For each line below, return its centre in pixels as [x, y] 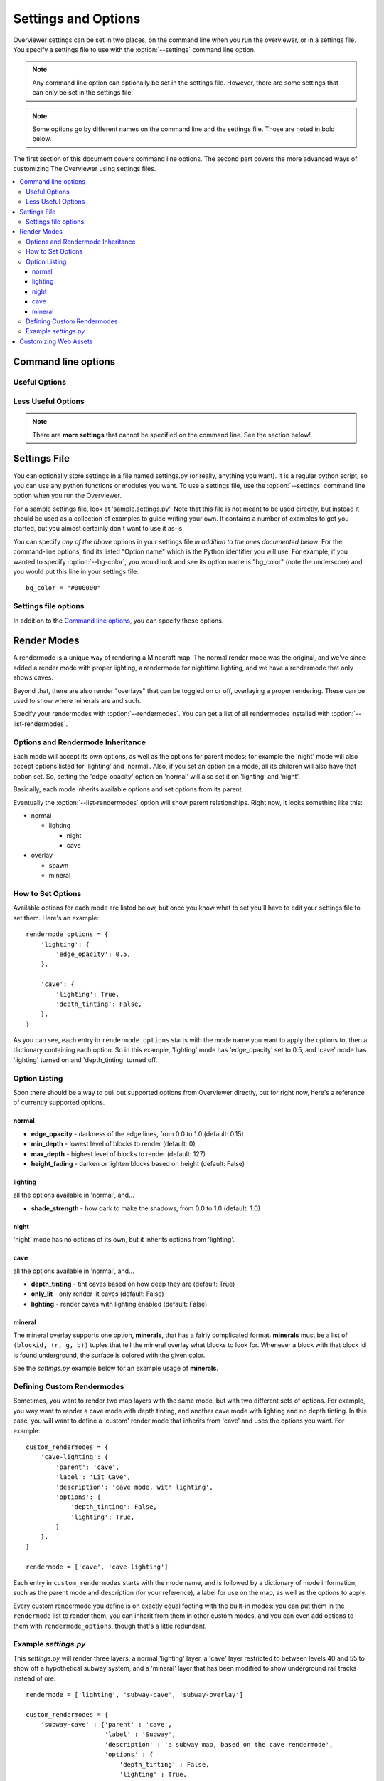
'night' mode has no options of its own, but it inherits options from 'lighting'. [124, 1240]
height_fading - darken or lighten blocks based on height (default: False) [138, 1163]
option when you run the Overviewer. [68, 496]
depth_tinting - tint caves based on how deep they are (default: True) [133, 1284]
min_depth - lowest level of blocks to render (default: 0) [113, 1144]
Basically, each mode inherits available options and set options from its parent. [128, 789]
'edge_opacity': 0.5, [94, 954]
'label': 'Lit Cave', [94, 1477]
